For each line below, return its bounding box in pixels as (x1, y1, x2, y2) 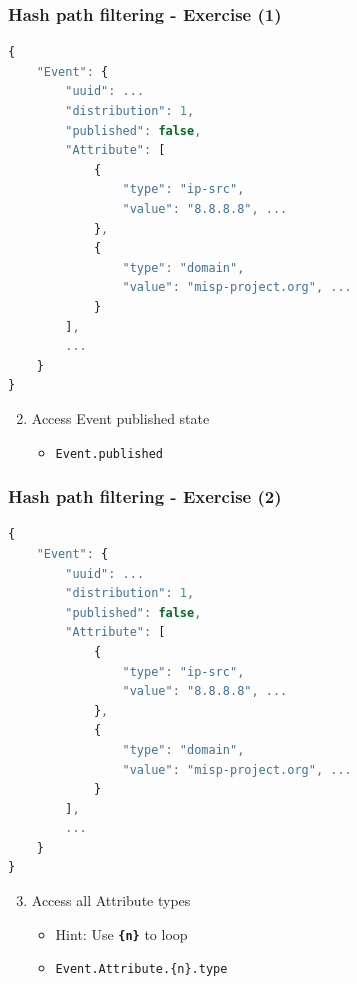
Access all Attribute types (31, 890, 191, 911)
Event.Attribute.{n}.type (55, 962, 228, 977)
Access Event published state (31, 407, 210, 428)
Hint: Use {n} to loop (55, 923, 188, 944)
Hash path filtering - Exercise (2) (8, 484, 282, 509)
